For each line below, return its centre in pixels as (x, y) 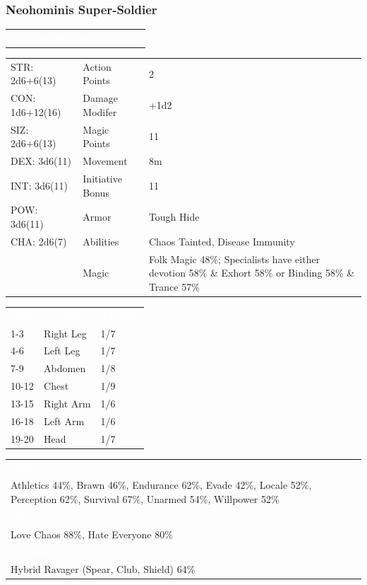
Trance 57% (174, 286)
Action (97, 66)
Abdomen (65, 368)
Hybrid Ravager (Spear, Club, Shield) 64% (103, 569)
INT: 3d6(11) (39, 185)
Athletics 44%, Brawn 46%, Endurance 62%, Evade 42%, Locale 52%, (161, 485)
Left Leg (62, 351)
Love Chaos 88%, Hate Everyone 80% (92, 534)
